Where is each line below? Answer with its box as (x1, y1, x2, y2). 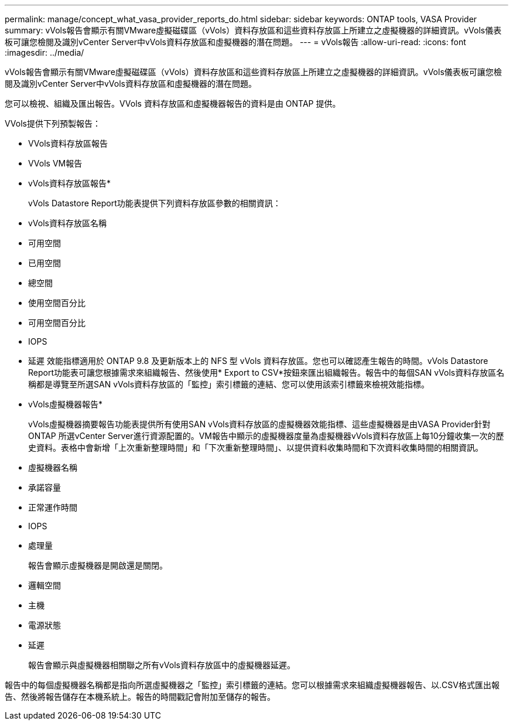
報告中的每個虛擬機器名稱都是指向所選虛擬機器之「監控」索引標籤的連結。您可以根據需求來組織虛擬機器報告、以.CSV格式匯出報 (5, 680, 500, 690)
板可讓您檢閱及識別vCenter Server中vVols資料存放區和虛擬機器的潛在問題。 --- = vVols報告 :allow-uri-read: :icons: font (5, 37, 466, 47)
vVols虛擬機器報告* (28, 399, 103, 409)
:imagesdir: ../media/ (5, 47, 84, 57)
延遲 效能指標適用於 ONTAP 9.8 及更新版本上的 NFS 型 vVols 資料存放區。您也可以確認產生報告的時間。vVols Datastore (28, 356, 488, 366)
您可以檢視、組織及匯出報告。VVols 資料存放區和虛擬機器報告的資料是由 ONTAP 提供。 (5, 98, 341, 108)
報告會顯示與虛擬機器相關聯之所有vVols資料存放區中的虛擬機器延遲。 (28, 660, 295, 670)
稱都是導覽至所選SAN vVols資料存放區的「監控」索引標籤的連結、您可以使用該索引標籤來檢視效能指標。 (28, 379, 430, 389)
